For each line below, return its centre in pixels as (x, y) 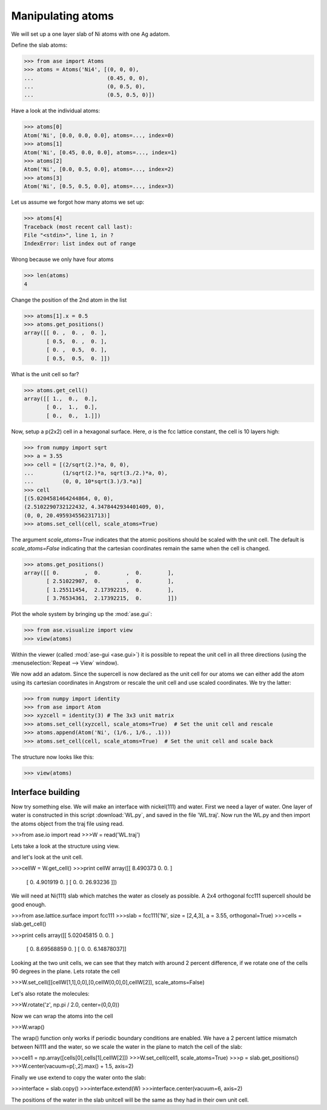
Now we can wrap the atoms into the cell (62, 1016)
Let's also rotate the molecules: (51, 993)
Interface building (45, 792)
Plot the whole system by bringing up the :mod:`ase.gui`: (82, 614)
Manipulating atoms (63, 16)
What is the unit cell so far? (45, 374)
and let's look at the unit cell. (47, 857)
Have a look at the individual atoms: (56, 111)
